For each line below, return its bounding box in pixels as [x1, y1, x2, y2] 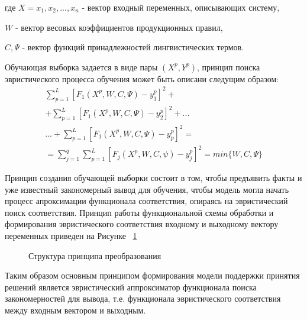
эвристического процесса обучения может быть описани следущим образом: [5, 72, 279, 85]
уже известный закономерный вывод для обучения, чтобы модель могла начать [5, 183, 289, 195]
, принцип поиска [197, 60, 260, 73]
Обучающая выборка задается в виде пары [5, 60, 158, 73]
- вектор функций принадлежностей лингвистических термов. [22, 41, 244, 53]
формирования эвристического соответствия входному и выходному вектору [5, 218, 279, 230]
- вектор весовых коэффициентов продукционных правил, [15, 21, 223, 33]
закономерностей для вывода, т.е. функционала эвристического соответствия [5, 292, 281, 305]
